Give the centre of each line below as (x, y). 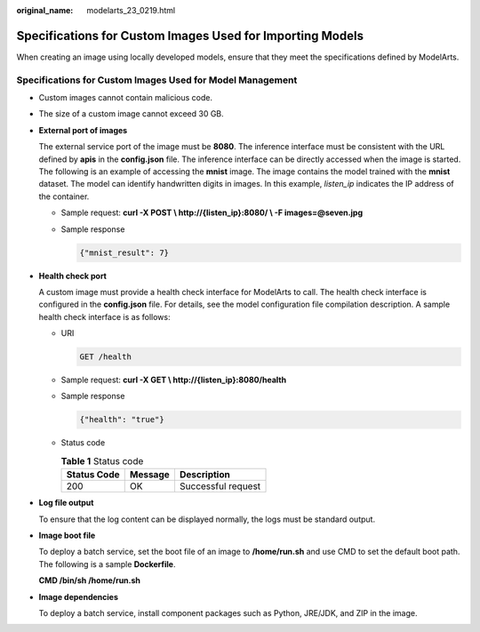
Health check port (72, 276)
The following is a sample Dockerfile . (107, 564)
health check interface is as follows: (104, 316)
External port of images (83, 130)
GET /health (106, 357)
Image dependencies (79, 596)
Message (150, 475)
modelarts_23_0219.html (131, 10)
